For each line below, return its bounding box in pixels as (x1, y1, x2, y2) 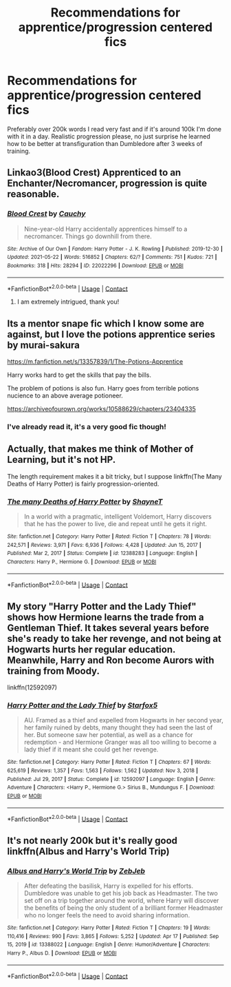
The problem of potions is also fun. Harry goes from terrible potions (7, 384, 199, 393)
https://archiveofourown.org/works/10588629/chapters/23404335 (7, 405, 196, 413)
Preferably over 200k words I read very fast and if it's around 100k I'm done (7, 125, 222, 133)
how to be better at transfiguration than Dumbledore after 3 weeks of (7, 139, 203, 147)
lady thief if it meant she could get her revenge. (23, 745, 159, 754)
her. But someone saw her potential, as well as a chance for (23, 731, 194, 739)
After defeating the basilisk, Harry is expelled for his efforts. (23, 882, 194, 890)
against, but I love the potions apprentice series (7, 329, 215, 340)
